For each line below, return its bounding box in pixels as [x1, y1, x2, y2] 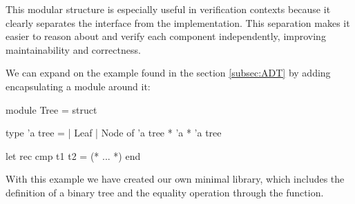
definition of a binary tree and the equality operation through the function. [6, 185, 324, 199]
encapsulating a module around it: [6, 79, 151, 93]
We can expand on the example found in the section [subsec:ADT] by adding [6, 65, 331, 80]
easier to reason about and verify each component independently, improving [6, 29, 326, 43]
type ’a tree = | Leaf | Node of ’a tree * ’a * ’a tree [6, 125, 222, 140]
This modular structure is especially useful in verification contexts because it [6, 2, 331, 16]
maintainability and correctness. [6, 42, 141, 57]
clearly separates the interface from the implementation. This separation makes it [6, 15, 350, 30]
